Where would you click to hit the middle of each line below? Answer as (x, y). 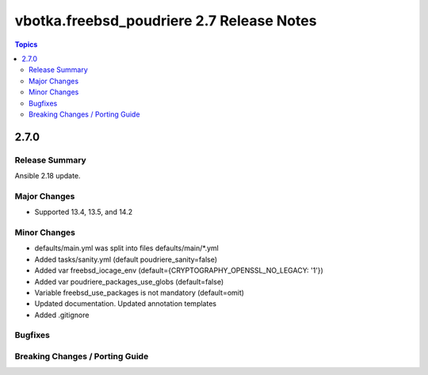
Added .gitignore (62, 315)
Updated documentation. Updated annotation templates (126, 304)
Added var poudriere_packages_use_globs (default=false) (129, 281)
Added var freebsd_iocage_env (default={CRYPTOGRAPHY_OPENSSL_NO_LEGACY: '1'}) (179, 270)
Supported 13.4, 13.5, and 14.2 (84, 212)
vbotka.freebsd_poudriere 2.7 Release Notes (166, 21)
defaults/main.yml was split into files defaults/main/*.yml (127, 248)
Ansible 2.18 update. (48, 176)
